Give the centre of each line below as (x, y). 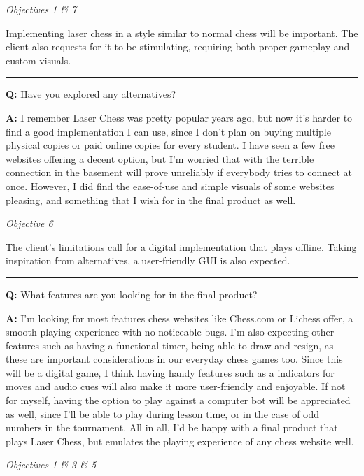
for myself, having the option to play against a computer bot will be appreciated (178, 400)
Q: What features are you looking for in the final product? (132, 294)
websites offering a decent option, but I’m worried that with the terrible (160, 158)
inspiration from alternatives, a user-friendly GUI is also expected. (148, 260)
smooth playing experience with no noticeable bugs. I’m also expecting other (170, 332)
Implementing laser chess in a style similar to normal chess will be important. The (182, 33)
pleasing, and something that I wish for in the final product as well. (151, 200)
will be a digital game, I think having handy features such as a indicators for (170, 372)
